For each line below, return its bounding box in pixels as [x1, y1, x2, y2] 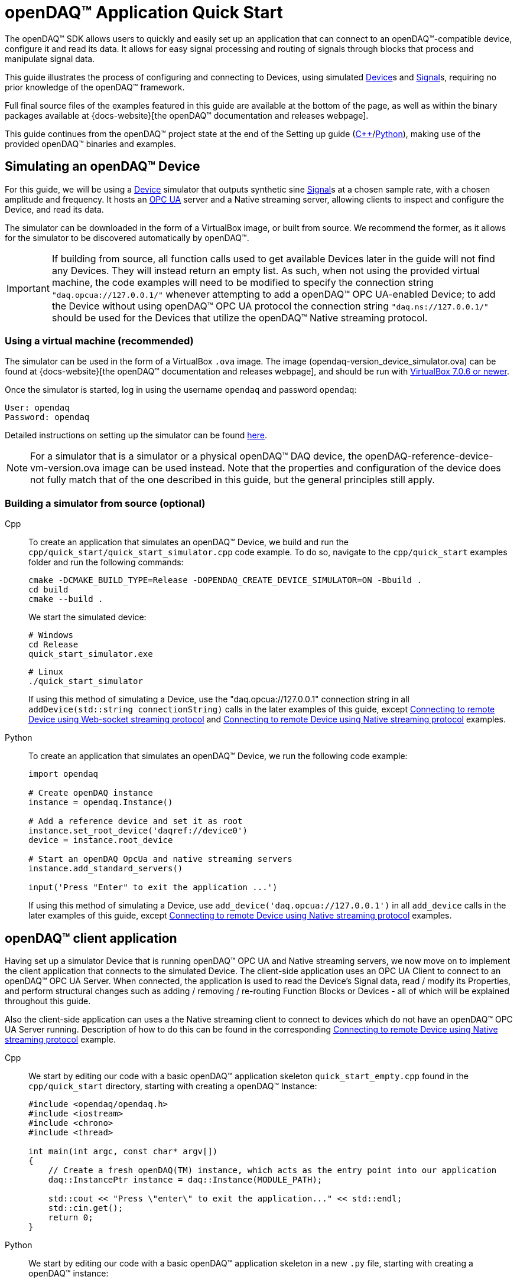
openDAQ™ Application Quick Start [5, 2, 283, 22]
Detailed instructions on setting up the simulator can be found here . [5, 430, 268, 441]
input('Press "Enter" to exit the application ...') [28, 883, 278, 893]
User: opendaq [5, 403, 70, 413]
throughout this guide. [5, 995, 91, 1006]
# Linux [28, 667, 64, 677]
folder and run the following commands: [28, 557, 184, 568]
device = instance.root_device [28, 835, 173, 845]
